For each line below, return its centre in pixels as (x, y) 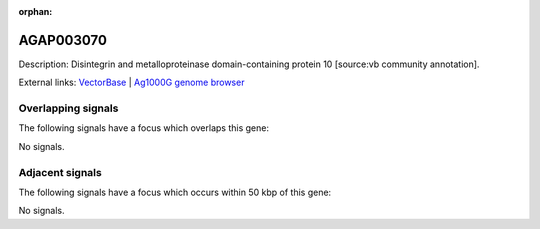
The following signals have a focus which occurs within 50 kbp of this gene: (175, 192)
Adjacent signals (60, 172)
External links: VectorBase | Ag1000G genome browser (131, 82)
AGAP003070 (62, 40)
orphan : (35, 11)
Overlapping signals (68, 108)
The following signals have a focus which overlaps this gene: (144, 128)
